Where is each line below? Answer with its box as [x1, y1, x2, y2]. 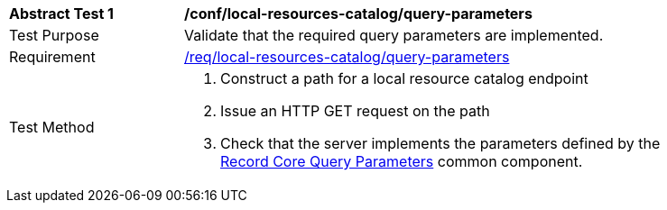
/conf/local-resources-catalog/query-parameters [184, 5, 533, 23]
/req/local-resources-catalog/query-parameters [184, 48, 510, 66]
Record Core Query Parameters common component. [220, 152, 583, 170]
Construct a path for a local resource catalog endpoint [220, 69, 588, 87]
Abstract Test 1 [9, 5, 114, 23]
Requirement [9, 48, 96, 66]
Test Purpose [9, 26, 99, 44]
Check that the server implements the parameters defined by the [220, 134, 661, 152]
